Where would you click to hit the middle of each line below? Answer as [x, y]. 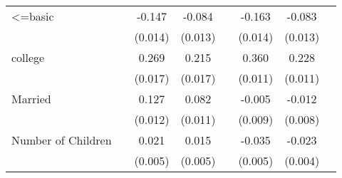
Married [31, 99]
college [28, 57]
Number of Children [62, 140]
